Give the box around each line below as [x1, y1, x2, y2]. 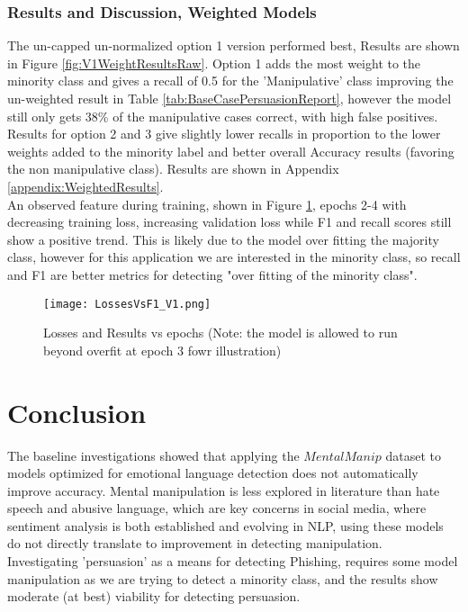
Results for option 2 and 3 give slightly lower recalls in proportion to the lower [7, 124, 441, 143]
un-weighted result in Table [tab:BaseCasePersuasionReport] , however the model [7, 89, 452, 107]
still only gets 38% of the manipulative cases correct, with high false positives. [7, 106, 438, 125]
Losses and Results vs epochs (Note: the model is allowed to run [43, 323, 398, 342]
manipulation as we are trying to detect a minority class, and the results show [7, 569, 438, 588]
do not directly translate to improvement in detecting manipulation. [7, 534, 382, 553]
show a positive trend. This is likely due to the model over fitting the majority [7, 229, 439, 248]
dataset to [385, 445, 441, 464]
